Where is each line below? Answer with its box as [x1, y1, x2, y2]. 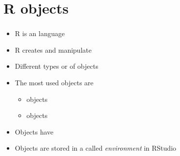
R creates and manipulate [15, 44, 92, 55]
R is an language [15, 28, 65, 39]
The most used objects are [15, 78, 94, 88]
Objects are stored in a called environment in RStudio [15, 143, 177, 153]
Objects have [15, 126, 54, 136]
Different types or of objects [15, 61, 98, 71]
